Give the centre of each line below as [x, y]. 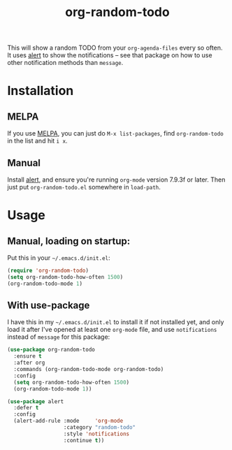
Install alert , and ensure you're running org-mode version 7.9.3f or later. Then [116, 180]
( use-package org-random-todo [51, 350]
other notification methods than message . [65, 63]
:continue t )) [84, 440]
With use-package [49, 306]
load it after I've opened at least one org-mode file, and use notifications [112, 330]
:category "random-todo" [100, 428]
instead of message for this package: [59, 337]
